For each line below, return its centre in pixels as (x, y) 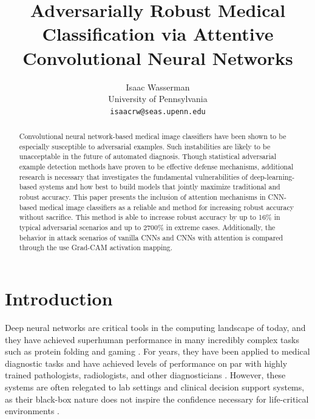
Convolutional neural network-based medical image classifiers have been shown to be (153, 136)
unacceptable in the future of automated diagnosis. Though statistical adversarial (148, 156)
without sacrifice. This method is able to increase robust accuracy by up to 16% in (150, 217)
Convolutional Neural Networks (158, 57)
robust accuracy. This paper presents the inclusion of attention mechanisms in (142, 197)
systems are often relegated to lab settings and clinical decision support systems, (155, 387)
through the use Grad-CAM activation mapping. (96, 247)
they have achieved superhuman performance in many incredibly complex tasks (152, 339)
